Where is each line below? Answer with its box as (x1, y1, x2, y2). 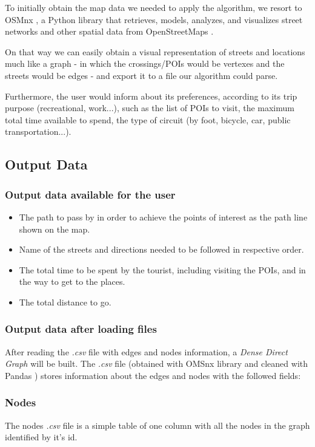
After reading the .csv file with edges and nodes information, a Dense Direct (5, 345, 288, 358)
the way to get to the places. (19, 275, 125, 288)
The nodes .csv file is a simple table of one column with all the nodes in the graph (5, 418, 310, 431)
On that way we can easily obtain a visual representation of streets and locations (5, 45, 305, 58)
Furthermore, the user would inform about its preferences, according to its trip (5, 89, 297, 102)
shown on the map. (19, 222, 90, 235)
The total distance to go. (19, 295, 111, 308)
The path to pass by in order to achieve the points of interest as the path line (19, 210, 308, 223)
